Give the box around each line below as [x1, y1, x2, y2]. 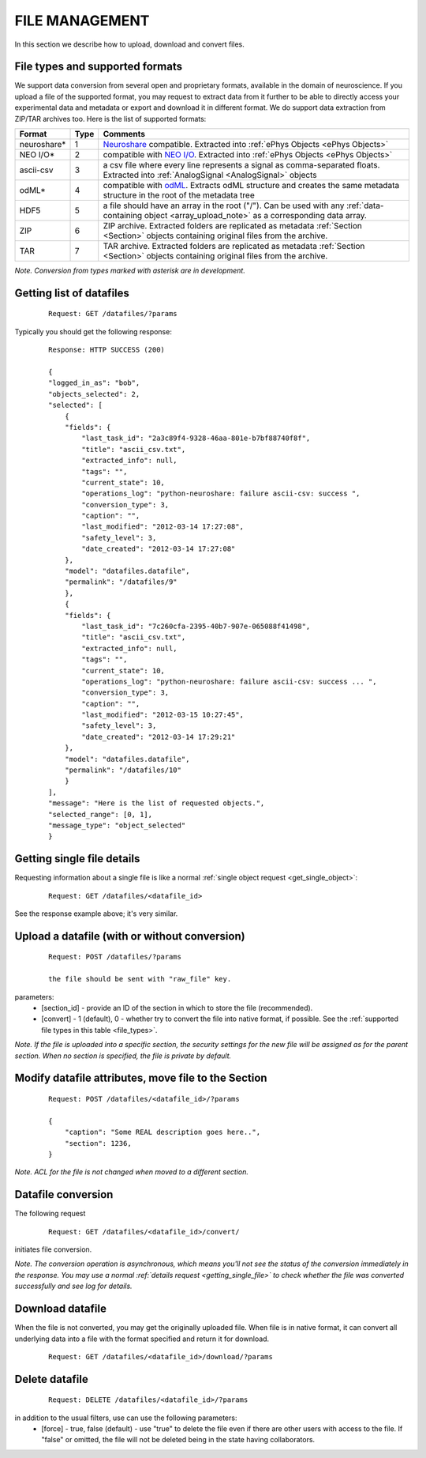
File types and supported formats [14, 60, 183, 73]
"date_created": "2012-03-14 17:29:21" [81, 732, 236, 741]
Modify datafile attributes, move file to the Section [14, 1072, 267, 1085]
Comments [103, 129, 146, 140]
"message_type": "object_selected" [48, 821, 186, 830]
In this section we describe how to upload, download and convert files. [14, 40, 245, 49]
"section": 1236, [64, 1139, 132, 1147]
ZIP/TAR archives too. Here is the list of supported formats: [14, 114, 207, 123]
